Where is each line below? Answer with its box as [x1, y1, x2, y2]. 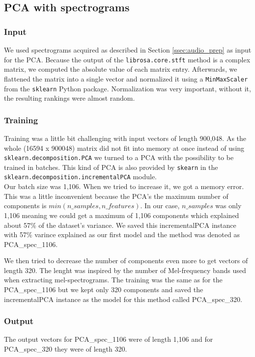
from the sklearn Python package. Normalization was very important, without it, [4, 83, 251, 93]
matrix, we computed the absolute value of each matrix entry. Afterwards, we [4, 64, 237, 74]
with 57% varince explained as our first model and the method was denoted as [4, 229, 240, 240]
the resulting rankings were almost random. [4, 93, 135, 103]
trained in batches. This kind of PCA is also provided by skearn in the [4, 162, 218, 172]
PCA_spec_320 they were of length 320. [4, 344, 127, 354]
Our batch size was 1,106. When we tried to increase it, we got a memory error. [4, 181, 244, 192]
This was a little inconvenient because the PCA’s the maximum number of [4, 191, 228, 201]
